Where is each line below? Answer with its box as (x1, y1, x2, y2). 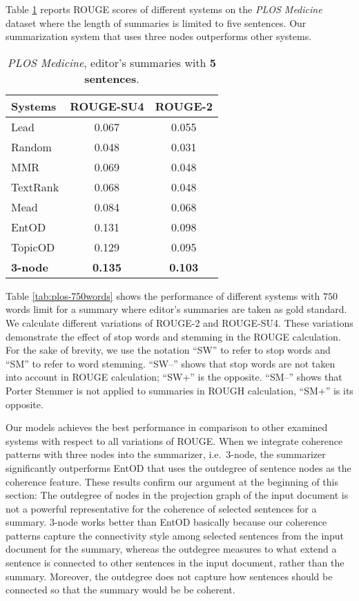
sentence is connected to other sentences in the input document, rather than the (6, 555, 345, 570)
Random (11, 138, 52, 155)
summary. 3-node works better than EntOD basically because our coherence (6, 515, 327, 529)
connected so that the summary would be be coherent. (6, 582, 235, 597)
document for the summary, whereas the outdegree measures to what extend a (6, 542, 337, 556)
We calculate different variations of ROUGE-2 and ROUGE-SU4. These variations (6, 315, 353, 330)
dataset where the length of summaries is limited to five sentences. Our (6, 15, 307, 30)
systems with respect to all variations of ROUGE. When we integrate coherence (6, 433, 343, 448)
